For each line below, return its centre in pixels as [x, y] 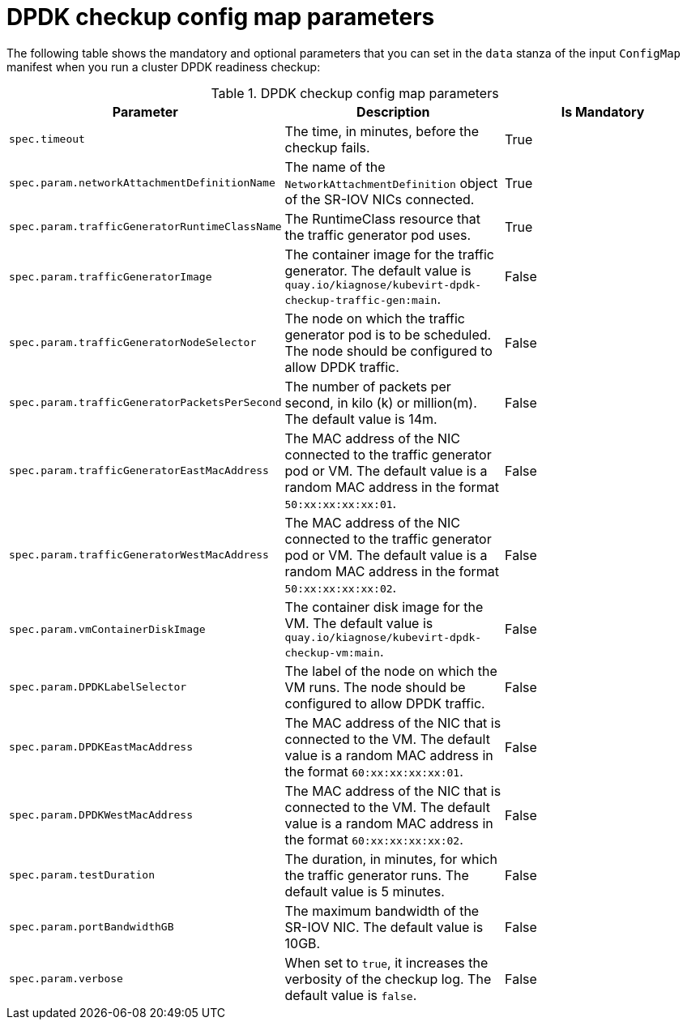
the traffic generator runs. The [377, 875]
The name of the [335, 167]
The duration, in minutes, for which [391, 859]
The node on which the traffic [375, 318]
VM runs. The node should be [375, 687]
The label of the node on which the [391, 671]
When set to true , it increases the [386, 962]
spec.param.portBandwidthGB [92, 927]
